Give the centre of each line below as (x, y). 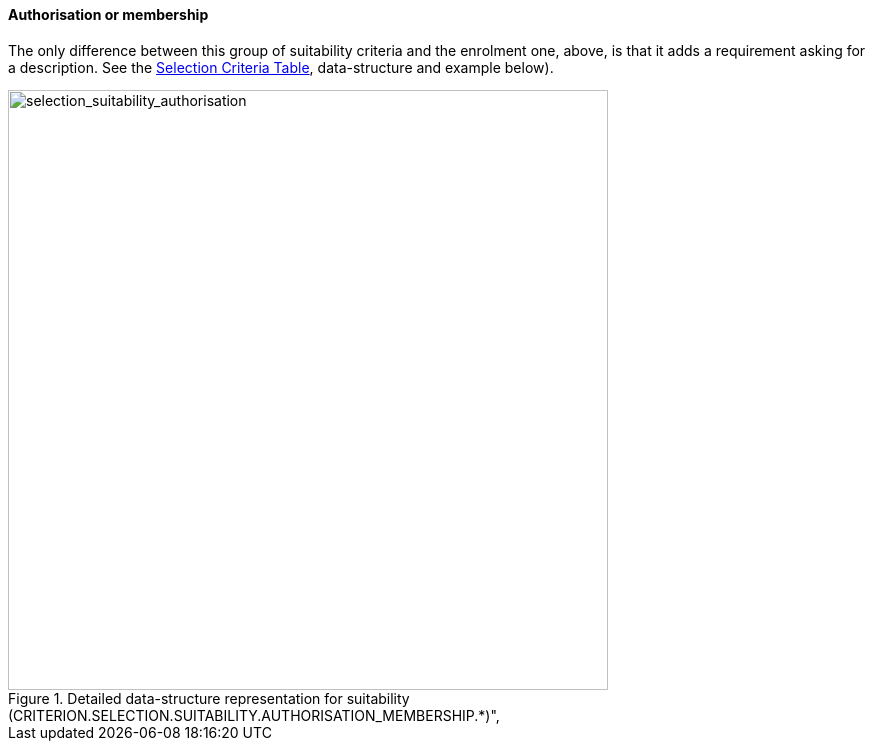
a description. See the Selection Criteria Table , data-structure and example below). (281, 67)
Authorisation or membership (108, 14)
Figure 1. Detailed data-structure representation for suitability (209, 698)
